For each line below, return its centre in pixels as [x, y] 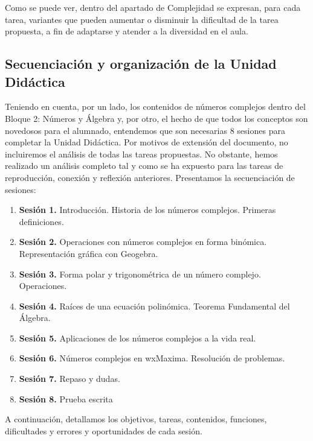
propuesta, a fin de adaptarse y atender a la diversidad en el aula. [127, 31]
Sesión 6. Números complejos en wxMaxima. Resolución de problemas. [152, 358]
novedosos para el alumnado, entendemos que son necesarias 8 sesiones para [145, 130]
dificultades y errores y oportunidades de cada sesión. [104, 430]
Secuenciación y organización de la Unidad [141, 64]
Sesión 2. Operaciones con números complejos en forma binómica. [143, 242]
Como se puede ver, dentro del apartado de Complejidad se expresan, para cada [153, 7]
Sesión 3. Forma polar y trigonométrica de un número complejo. [140, 274]
